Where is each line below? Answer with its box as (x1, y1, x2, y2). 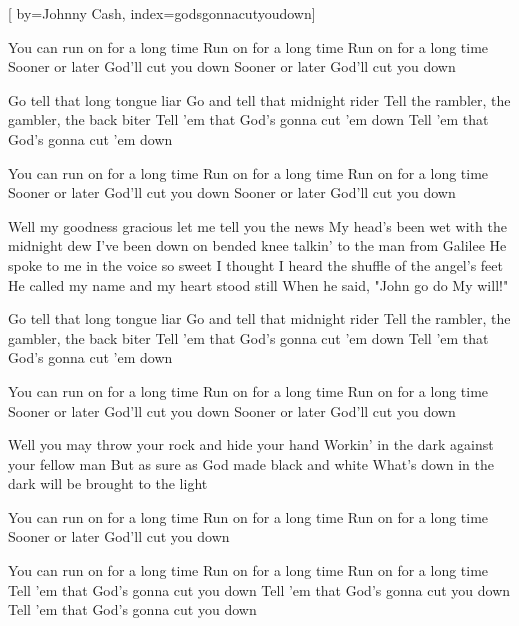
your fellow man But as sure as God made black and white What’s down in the (8, 453, 494, 474)
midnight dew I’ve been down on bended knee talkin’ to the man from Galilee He (8, 235, 507, 256)
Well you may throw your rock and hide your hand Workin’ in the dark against (8, 434, 494, 455)
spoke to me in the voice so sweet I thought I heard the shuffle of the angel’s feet (8, 254, 503, 275)
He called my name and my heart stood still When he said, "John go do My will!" (8, 274, 509, 295)
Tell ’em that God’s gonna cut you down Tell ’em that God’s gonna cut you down (8, 579, 511, 600)
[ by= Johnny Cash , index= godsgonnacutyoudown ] (8, 3, 316, 23)
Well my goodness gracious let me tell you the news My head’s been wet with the (8, 215, 507, 236)
